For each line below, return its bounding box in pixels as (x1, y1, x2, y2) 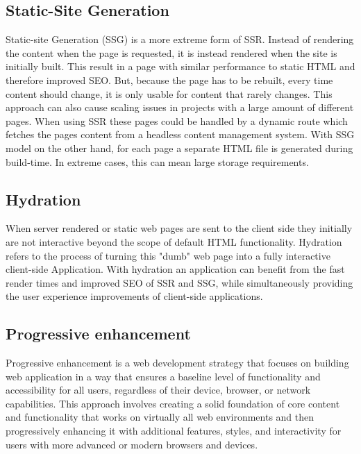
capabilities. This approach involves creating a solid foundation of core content (6, 396, 340, 410)
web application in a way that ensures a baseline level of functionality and (6, 369, 321, 383)
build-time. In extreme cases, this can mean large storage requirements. (6, 154, 309, 169)
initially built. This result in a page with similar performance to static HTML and (6, 59, 355, 74)
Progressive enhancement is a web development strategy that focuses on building (6, 355, 349, 370)
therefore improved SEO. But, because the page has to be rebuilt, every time (6, 72, 333, 87)
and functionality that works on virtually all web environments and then (6, 410, 314, 424)
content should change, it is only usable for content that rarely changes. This (6, 86, 333, 101)
